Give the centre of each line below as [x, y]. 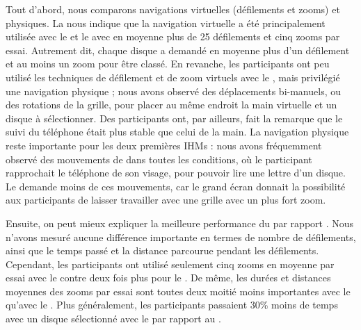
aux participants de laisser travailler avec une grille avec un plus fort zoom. [166, 200]
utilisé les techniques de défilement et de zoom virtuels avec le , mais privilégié [173, 77]
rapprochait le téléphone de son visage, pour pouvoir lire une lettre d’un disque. [176, 173]
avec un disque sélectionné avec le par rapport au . [113, 319]
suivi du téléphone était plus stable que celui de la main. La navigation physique [177, 132]
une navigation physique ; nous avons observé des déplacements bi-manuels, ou [174, 91]
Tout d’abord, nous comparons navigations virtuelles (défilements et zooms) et [173, 9]
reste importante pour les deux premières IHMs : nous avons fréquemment [164, 145]
